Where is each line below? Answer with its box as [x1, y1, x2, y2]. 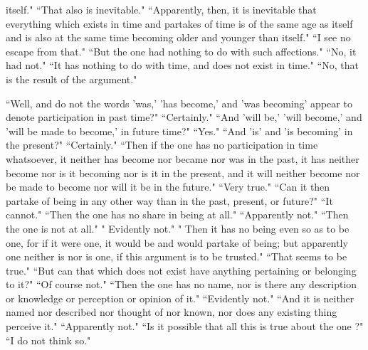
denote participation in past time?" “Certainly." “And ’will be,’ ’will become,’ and [6, 110, 362, 124]
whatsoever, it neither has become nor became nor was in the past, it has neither [6, 151, 359, 166]
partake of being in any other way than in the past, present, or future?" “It [6, 193, 333, 208]
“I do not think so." [6, 332, 91, 347]
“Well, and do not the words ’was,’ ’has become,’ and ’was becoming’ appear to [6, 95, 352, 110]
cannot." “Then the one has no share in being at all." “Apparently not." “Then [6, 207, 349, 222]
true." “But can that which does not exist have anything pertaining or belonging [6, 262, 357, 277]
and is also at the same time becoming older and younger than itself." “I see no [6, 30, 351, 45]
